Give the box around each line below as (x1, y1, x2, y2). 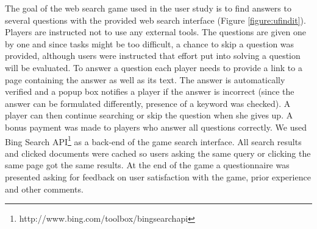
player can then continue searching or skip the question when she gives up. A (5, 109, 293, 121)
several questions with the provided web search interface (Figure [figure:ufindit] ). (5, 13, 306, 26)
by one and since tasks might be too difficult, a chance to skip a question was (5, 37, 294, 50)
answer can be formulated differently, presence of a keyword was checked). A (5, 97, 291, 109)
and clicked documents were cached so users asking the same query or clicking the (5, 146, 311, 159)
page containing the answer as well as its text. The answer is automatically (5, 73, 285, 86)
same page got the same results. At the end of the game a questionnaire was (5, 159, 290, 171)
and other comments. (5, 182, 84, 195)
